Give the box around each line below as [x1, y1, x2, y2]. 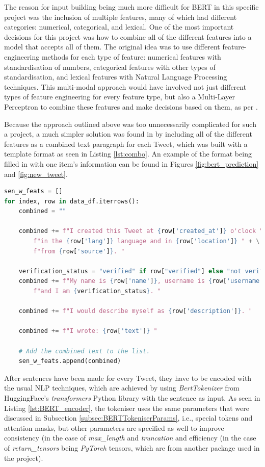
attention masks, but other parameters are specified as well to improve [4, 422, 224, 433]
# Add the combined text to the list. [18, 347, 150, 355]
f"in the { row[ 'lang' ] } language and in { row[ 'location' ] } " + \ [33, 238, 260, 245]
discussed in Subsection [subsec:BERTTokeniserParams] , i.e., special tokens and [4, 412, 253, 423]
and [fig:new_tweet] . [4, 168, 68, 179]
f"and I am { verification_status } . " [33, 288, 161, 295]
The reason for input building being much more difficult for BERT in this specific [4, 2, 259, 12]
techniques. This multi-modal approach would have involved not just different [4, 81, 247, 92]
